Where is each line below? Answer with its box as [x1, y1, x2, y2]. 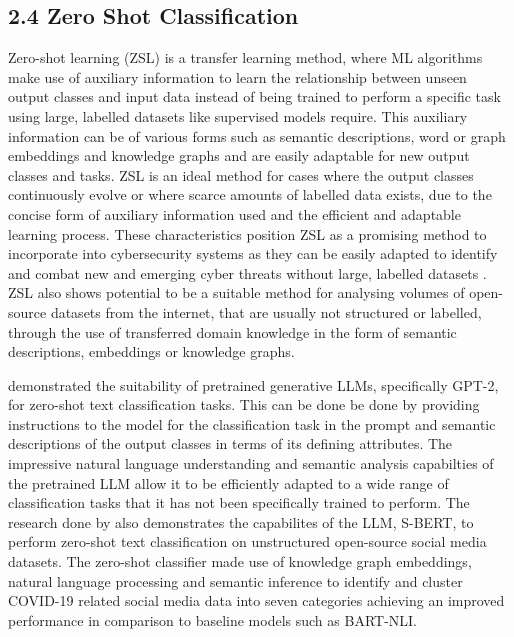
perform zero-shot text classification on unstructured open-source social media [8, 531, 487, 552]
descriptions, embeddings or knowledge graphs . [8, 341, 295, 362]
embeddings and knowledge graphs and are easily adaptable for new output [8, 145, 470, 166]
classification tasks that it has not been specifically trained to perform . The [8, 492, 470, 513]
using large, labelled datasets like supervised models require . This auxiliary [8, 105, 468, 126]
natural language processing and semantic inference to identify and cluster [8, 570, 463, 591]
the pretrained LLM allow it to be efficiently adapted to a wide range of [8, 472, 449, 493]
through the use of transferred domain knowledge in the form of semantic [8, 321, 457, 342]
